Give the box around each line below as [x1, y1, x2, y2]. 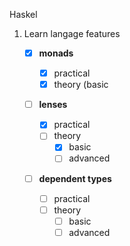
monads [38, 47, 74, 59]
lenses [38, 99, 68, 111]
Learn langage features [23, 28, 121, 39]
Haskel [9, 9, 38, 20]
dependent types [38, 172, 112, 184]
